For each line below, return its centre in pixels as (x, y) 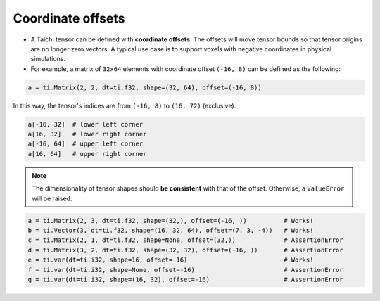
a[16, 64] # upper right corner (87, 154)
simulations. (48, 59)
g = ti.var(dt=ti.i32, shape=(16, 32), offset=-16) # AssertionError (186, 279)
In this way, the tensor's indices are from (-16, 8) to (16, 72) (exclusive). (125, 105)
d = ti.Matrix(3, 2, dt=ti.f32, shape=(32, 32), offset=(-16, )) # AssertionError (186, 250)
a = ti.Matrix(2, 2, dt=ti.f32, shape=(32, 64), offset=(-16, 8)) (145, 87)
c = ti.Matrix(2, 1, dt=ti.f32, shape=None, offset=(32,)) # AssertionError (186, 240)
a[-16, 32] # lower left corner (85, 124)
